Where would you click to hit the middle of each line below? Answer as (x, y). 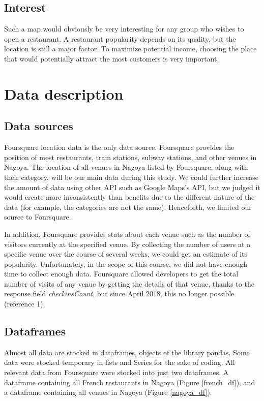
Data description (64, 93)
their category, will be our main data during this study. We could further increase (131, 177)
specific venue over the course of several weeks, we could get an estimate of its (126, 254)
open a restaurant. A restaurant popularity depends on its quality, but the (120, 38)
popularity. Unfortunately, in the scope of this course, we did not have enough (126, 264)
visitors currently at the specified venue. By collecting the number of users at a (127, 244)
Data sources (39, 126)
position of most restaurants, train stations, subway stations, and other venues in (130, 157)
